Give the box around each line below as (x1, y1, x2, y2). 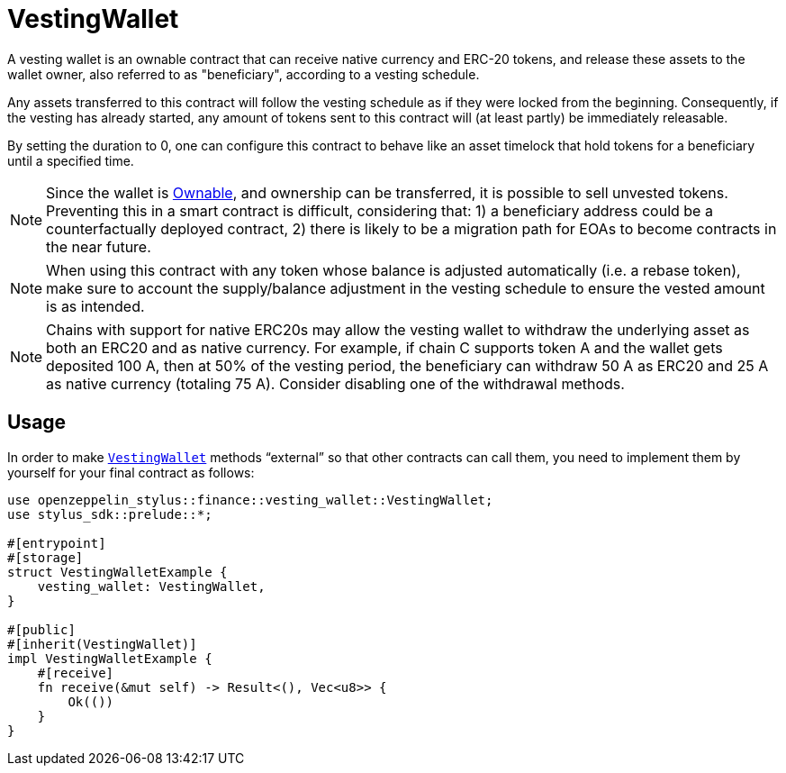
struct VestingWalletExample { (7, 564, 228, 579)
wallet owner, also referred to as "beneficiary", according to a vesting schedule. (7, 66, 480, 82)
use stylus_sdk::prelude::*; (7, 506, 212, 522)
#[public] (7, 622, 76, 637)
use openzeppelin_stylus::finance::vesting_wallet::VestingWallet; (7, 492, 493, 507)
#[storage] (7, 550, 84, 565)
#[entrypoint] (7, 535, 106, 550)
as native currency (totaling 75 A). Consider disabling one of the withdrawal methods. (46, 374, 625, 393)
